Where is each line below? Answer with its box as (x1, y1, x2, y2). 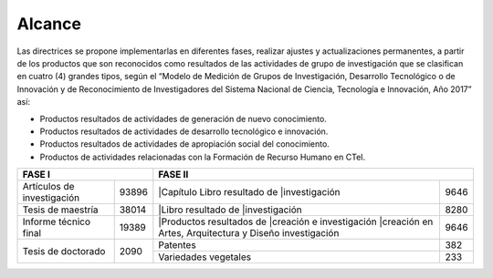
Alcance (16, 14, 82, 34)
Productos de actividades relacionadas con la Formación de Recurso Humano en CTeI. (39, 151, 366, 162)
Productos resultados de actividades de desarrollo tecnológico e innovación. (39, 126, 329, 137)
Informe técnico (22, 215, 91, 228)
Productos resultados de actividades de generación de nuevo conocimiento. (39, 113, 328, 124)
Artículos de (22, 180, 75, 193)
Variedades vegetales (158, 251, 251, 263)
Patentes (158, 239, 196, 252)
